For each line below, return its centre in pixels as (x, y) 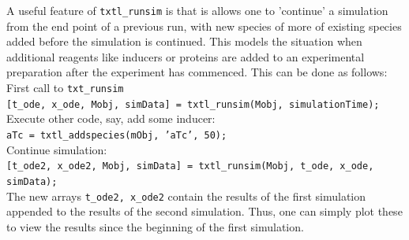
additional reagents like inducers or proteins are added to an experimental (186, 56)
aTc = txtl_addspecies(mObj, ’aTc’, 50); (117, 135)
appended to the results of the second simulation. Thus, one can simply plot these (204, 211)
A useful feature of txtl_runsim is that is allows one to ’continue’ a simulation (197, 10)
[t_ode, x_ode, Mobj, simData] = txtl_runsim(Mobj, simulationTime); (193, 104)
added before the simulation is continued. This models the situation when (184, 41)
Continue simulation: (57, 149)
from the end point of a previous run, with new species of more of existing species (204, 26)
